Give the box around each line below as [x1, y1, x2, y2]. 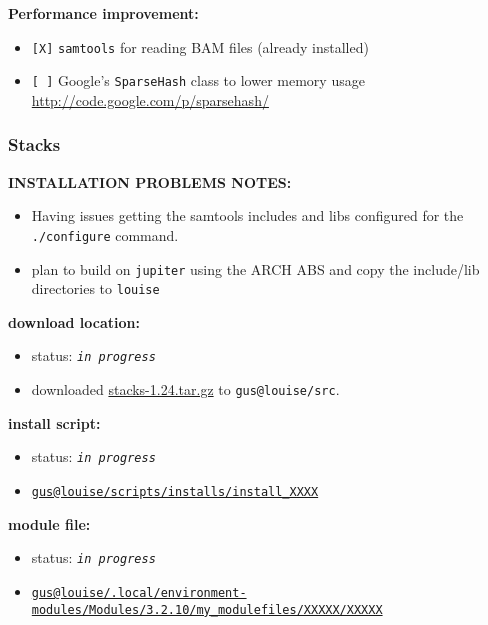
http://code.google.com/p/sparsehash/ [31, 89, 269, 110]
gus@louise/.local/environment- [31, 585, 247, 600]
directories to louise [31, 278, 160, 299]
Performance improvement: [8, 3, 199, 23]
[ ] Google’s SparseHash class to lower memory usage [31, 70, 365, 91]
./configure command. [31, 224, 179, 245]
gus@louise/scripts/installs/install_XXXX [31, 485, 319, 500]
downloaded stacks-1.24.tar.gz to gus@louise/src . [31, 379, 340, 400]
